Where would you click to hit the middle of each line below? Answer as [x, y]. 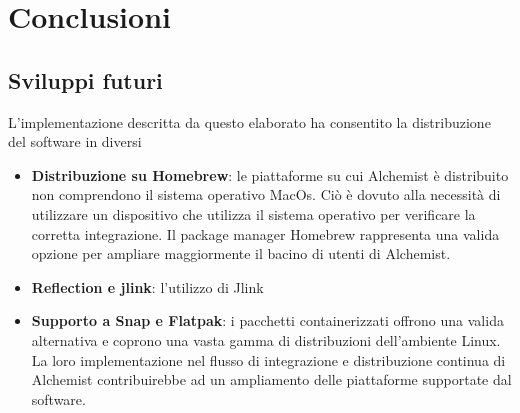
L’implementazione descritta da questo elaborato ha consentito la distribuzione [249, 121]
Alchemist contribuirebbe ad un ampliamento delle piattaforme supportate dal [271, 379]
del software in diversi [75, 141]
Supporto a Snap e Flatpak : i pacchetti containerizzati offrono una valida [267, 320]
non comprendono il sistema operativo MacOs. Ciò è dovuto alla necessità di [266, 194]
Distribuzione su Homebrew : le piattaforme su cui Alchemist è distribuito [270, 174]
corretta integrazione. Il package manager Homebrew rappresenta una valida [265, 233]
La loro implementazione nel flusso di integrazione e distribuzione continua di [268, 359]
